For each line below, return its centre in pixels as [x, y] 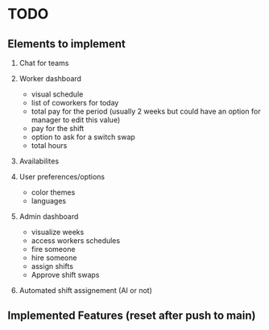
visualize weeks [58, 232]
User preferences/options [62, 177]
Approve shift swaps [65, 275]
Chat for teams [44, 63]
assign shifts [52, 266]
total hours [49, 145]
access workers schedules [76, 241]
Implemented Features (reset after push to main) [132, 316]
